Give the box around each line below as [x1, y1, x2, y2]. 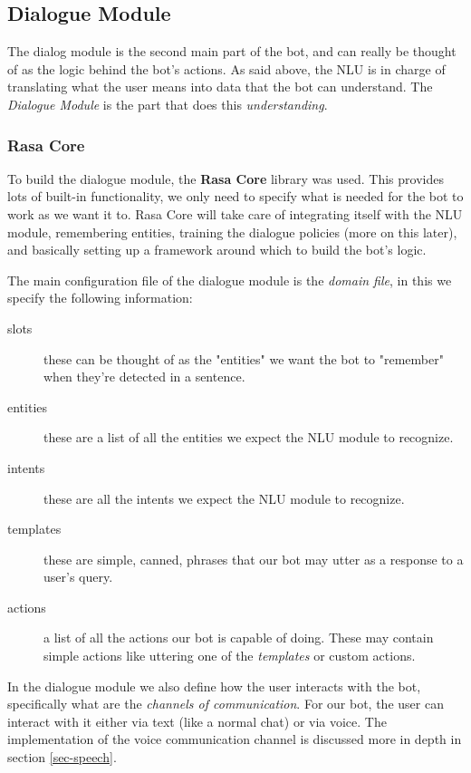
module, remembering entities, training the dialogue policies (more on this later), [7, 222, 457, 241]
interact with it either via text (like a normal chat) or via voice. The [7, 711, 387, 730]
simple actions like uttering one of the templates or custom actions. [43, 646, 416, 665]
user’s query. [43, 567, 113, 586]
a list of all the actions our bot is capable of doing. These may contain [43, 628, 434, 647]
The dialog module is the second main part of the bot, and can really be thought [7, 42, 457, 61]
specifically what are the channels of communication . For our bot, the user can [7, 694, 444, 713]
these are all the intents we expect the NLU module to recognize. [43, 488, 405, 507]
